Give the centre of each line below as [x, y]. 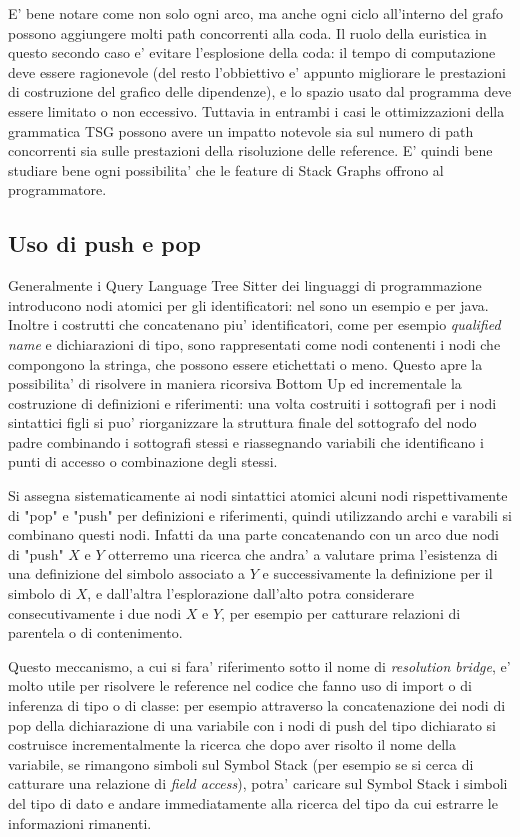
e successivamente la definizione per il [377, 573]
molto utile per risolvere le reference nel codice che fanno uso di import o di [240, 685]
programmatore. [57, 189]
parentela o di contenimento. [95, 632]
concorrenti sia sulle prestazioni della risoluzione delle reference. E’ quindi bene [250, 150]
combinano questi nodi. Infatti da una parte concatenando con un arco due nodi [253, 534]
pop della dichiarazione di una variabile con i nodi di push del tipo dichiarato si [252, 724]
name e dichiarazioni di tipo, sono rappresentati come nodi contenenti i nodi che [254, 343]
